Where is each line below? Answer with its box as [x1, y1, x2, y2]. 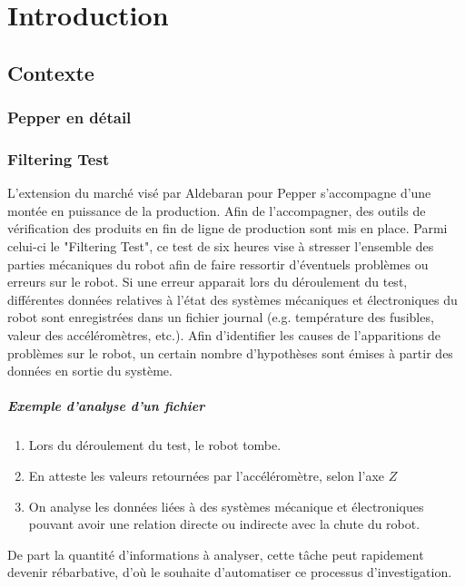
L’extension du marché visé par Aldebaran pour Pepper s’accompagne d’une [7, 183, 431, 202]
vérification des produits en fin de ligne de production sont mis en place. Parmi [7, 219, 448, 238]
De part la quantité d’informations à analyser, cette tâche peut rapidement [7, 544, 424, 563]
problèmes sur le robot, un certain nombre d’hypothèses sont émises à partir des [7, 343, 453, 362]
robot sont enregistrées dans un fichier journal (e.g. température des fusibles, [7, 308, 434, 327]
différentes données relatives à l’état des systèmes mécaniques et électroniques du [7, 289, 458, 308]
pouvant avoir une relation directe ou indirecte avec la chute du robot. [28, 514, 420, 533]
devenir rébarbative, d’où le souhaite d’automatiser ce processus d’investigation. [7, 563, 452, 582]
